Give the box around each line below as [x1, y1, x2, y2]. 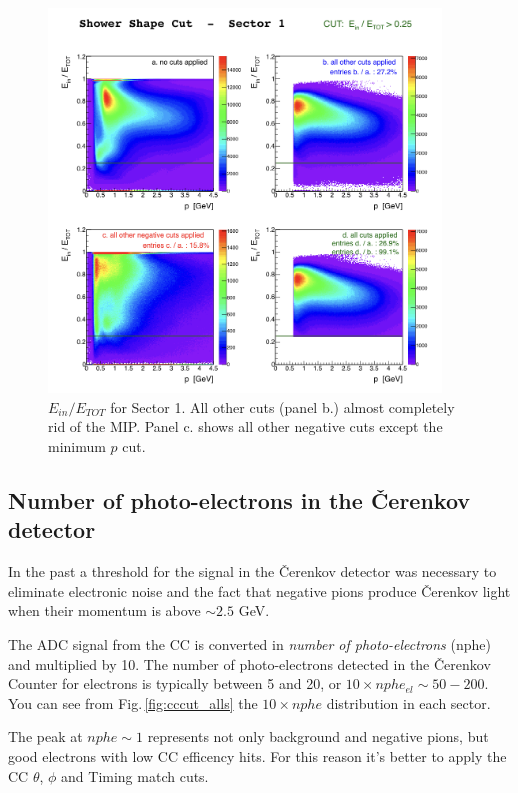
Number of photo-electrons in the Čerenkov [8, 484, 471, 515]
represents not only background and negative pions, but [147, 726, 489, 747]
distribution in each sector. [326, 692, 491, 713]
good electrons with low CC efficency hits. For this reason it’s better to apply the [8, 745, 507, 766]
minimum [48, 436, 106, 456]
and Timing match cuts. [61, 765, 209, 786]
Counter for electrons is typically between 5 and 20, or [8, 673, 342, 694]
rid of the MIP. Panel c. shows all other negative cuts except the [48, 416, 443, 437]
